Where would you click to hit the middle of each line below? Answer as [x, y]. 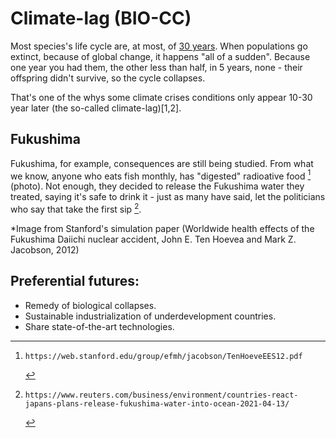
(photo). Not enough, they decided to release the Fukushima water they [157, 186]
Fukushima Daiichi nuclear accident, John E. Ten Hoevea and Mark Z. [153, 239]
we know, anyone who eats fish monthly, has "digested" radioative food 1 [161, 175]
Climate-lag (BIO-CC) [101, 18]
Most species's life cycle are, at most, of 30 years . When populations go [159, 46]
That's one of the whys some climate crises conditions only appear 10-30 [161, 97]
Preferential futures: [75, 281]
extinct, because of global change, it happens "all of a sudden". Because [160, 56]
